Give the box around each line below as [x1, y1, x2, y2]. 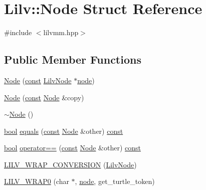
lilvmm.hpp [43, 27, 79, 38]
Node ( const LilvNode [4, 75, 72, 85]
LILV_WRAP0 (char [4, 176, 69, 186]
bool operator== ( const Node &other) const [4, 142, 141, 153]
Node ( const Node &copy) [4, 92, 84, 102]
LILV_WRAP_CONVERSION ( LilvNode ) [4, 159, 137, 169]
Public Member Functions [4, 52, 141, 67]
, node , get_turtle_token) [75, 176, 155, 186]
